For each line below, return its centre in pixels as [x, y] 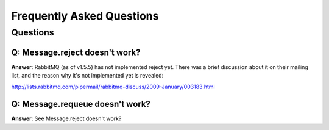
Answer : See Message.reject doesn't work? [66, 118]
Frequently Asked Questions [85, 16]
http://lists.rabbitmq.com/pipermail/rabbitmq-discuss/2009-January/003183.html [113, 87]
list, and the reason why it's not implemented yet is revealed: [87, 76]
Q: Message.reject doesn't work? [76, 52]
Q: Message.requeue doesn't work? [81, 104]
